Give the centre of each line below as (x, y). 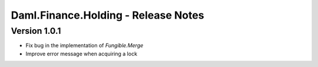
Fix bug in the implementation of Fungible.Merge (85, 45)
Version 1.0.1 (36, 31)
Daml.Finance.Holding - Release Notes (107, 15)
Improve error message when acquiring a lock (82, 54)
